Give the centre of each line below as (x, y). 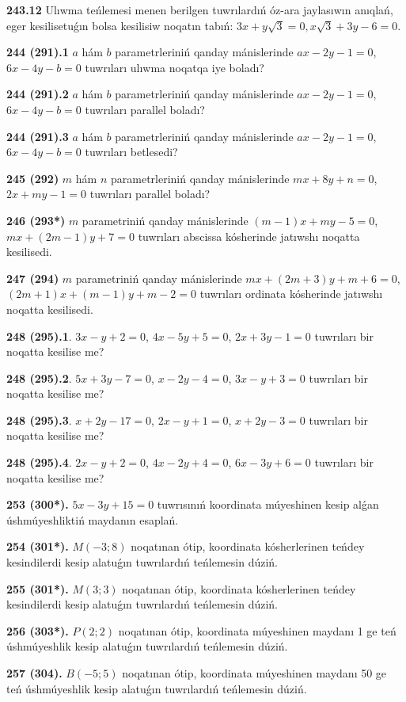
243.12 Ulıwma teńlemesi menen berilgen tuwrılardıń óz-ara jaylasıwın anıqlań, (200, 10)
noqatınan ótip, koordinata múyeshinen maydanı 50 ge (254, 673)
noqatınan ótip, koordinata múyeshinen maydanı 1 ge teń (257, 630)
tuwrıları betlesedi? (131, 152)
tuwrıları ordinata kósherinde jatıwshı (291, 294)
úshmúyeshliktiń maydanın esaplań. (93, 519)
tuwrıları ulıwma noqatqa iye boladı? (175, 67)
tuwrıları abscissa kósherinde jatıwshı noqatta (249, 236)
